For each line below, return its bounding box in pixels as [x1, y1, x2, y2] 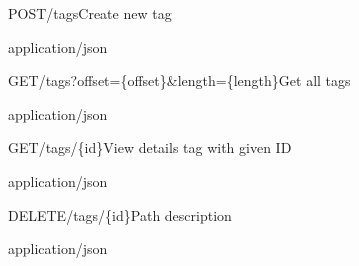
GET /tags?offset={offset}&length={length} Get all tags [8, 70, 351, 91]
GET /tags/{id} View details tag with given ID [8, 137, 292, 158]
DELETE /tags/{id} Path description [8, 204, 232, 225]
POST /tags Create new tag [8, 3, 172, 23]
